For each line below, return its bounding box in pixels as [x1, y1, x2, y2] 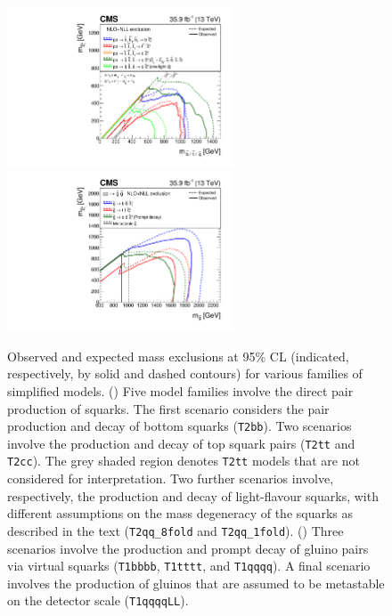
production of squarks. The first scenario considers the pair [7, 399, 330, 417]
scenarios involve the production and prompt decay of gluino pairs [7, 539, 369, 557]
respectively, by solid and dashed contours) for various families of [7, 364, 363, 383]
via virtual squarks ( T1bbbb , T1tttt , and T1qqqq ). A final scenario [7, 556, 371, 575]
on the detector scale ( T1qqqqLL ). [7, 591, 189, 610]
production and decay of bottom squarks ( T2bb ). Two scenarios [7, 417, 352, 435]
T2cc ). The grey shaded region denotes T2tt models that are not [7, 451, 360, 470]
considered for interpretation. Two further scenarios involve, [7, 469, 334, 488]
